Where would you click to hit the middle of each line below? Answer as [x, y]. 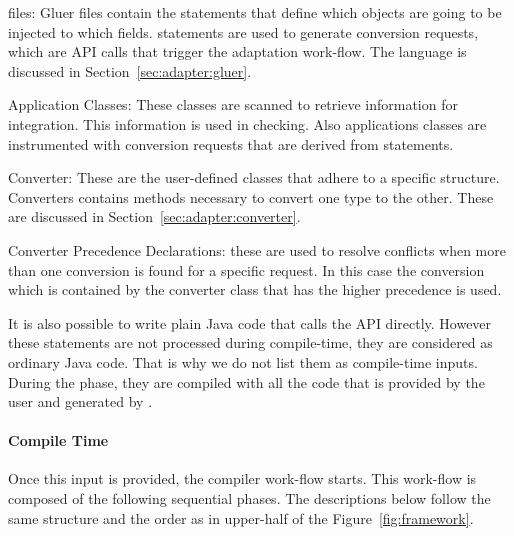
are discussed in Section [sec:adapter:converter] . [154, 216]
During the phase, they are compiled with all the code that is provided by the [246, 381]
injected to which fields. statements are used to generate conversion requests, [243, 31]
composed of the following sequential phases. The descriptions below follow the [249, 498]
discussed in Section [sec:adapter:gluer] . [130, 70]
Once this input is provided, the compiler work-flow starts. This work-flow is [242, 478]
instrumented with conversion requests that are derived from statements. [231, 143]
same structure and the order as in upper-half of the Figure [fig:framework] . [241, 517]
